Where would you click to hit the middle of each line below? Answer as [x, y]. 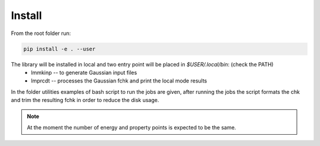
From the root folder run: [41, 33]
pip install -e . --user [60, 49]
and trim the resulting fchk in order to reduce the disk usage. [85, 100]
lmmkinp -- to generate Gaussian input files [84, 72]
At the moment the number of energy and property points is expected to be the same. [132, 127]
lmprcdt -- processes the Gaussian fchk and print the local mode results [119, 81]
